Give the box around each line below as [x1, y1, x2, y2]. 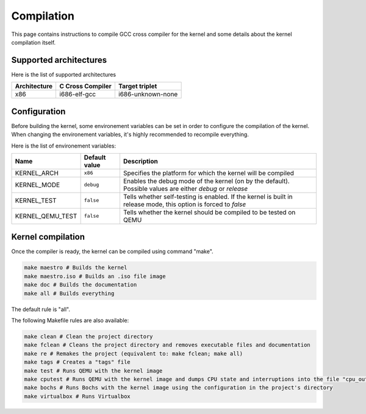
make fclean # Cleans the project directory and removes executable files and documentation [24, 341, 310, 349]
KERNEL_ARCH [15, 168, 59, 177]
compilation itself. [11, 38, 56, 46]
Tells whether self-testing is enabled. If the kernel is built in [123, 192, 293, 201]
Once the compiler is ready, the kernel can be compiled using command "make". [11, 248, 213, 255]
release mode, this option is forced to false [123, 200, 246, 209]
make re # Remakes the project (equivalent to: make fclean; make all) [24, 350, 243, 357]
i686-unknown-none [118, 90, 178, 99]
